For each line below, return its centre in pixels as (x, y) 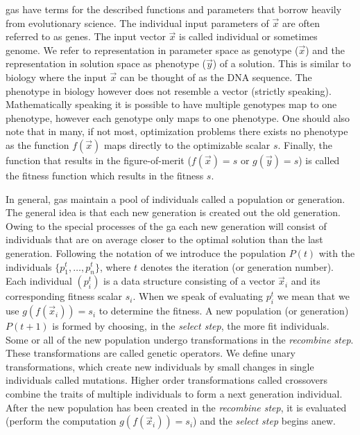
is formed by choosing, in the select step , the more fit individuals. (191, 326)
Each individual (39, 281)
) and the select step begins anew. (264, 421)
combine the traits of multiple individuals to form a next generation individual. (174, 394)
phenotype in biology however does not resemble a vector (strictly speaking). (169, 90)
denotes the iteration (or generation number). (237, 266)
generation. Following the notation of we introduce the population (146, 252)
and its (306, 281)
